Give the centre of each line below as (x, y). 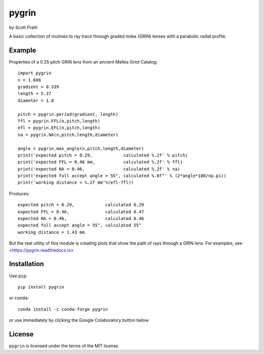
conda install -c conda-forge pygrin (63, 309)
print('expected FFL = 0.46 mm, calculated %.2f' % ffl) (100, 162)
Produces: (19, 194)
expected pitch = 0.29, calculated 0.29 (81, 205)
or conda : (19, 298)
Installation (26, 264)
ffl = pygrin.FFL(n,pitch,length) (59, 121)
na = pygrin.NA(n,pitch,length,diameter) (68, 135)
